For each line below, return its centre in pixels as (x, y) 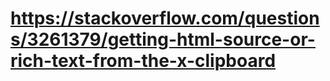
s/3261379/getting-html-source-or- (163, 39)
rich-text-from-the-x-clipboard (143, 61)
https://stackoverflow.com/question (165, 18)
